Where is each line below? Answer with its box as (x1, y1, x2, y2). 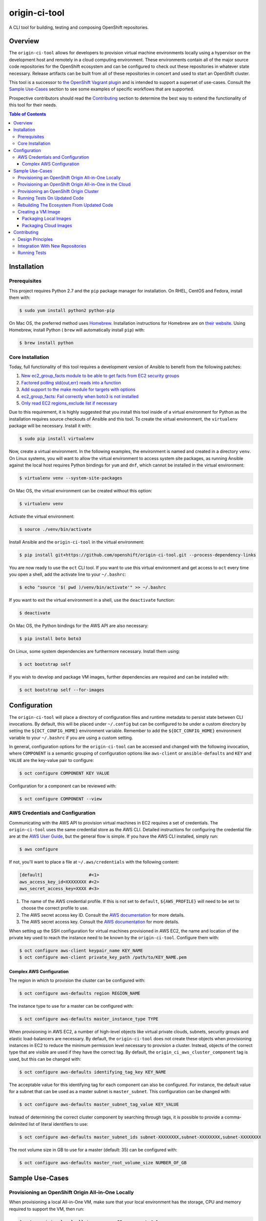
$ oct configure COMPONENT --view (19, 796, 102, 801)
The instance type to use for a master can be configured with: (9, 1003, 134, 1009)
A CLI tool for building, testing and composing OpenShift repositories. (9, 24, 149, 30)
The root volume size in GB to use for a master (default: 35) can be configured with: (9, 1147, 178, 1153)
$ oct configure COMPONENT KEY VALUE (19, 770, 110, 776)
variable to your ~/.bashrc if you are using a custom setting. (9, 735, 133, 740)
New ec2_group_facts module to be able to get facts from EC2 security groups (21, 373, 180, 379)
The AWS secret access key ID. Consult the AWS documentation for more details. (21, 912, 185, 918)
